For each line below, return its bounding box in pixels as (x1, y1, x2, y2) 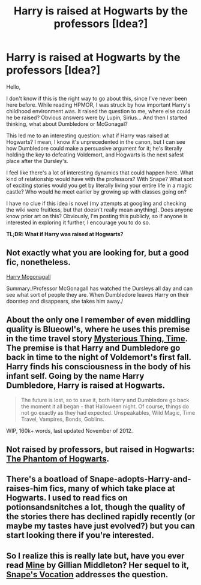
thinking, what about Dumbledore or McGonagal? (6, 120, 128, 127)
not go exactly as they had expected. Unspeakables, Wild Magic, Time (20, 409, 196, 416)
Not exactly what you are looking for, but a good (6, 248, 189, 258)
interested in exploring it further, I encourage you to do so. (6, 219, 151, 226)
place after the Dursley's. (6, 157, 69, 164)
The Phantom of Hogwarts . (6, 454, 110, 464)
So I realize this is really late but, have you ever (6, 550, 185, 561)
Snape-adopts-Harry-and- (89, 474, 191, 484)
